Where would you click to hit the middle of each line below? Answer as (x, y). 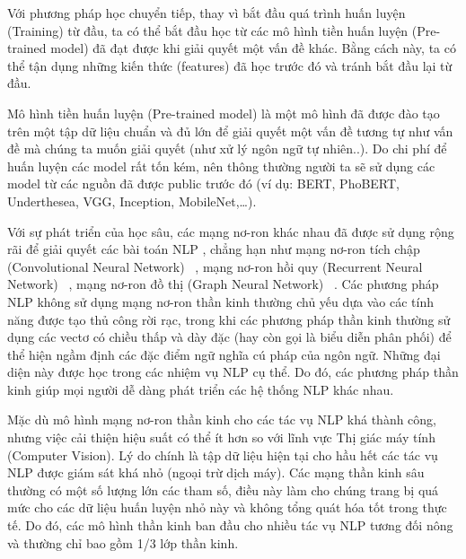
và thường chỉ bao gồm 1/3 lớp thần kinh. (123, 542)
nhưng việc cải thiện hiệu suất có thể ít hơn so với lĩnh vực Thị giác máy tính (221, 437)
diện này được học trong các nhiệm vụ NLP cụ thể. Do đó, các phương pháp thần (233, 372)
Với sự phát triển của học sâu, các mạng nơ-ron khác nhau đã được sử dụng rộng (231, 231)
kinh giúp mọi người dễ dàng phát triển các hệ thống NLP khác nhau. (201, 389)
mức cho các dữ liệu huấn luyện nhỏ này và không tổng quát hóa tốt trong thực (227, 507)
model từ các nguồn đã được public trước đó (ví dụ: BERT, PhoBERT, (204, 183)
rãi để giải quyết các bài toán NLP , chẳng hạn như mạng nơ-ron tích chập (214, 249)
